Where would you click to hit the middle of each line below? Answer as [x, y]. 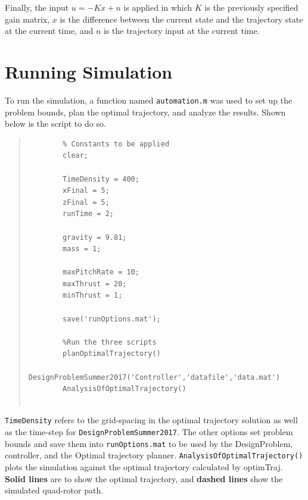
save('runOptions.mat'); [112, 319]
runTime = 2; [88, 214]
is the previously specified [251, 7]
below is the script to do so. [55, 124]
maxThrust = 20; [95, 284]
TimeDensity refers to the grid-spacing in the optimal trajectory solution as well [151, 420]
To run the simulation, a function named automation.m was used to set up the [149, 100]
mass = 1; [82, 249]
